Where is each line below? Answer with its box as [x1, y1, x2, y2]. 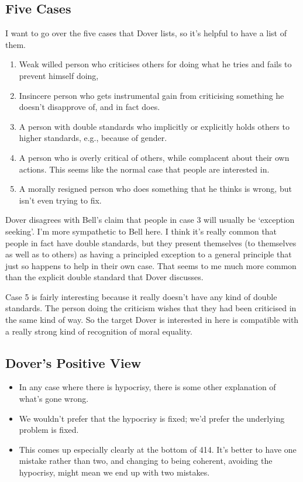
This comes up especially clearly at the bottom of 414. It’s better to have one [19, 443, 297, 455]
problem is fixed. [19, 424, 79, 436]
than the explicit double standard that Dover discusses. [5, 271, 204, 283]
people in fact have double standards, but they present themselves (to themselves [5, 236, 297, 249]
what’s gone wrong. [19, 393, 89, 405]
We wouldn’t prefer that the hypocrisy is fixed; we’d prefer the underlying [19, 412, 285, 424]
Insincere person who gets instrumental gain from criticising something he [19, 89, 284, 101]
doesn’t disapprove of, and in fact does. [19, 101, 160, 113]
